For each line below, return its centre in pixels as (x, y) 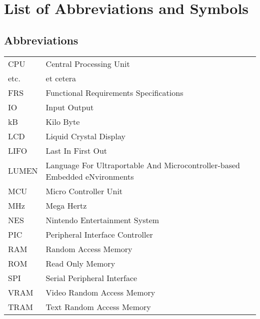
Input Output (70, 107)
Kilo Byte (63, 121)
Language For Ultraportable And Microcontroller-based (143, 165)
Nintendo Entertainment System (102, 220)
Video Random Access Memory (100, 292)
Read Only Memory (80, 263)
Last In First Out (76, 150)
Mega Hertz (66, 205)
